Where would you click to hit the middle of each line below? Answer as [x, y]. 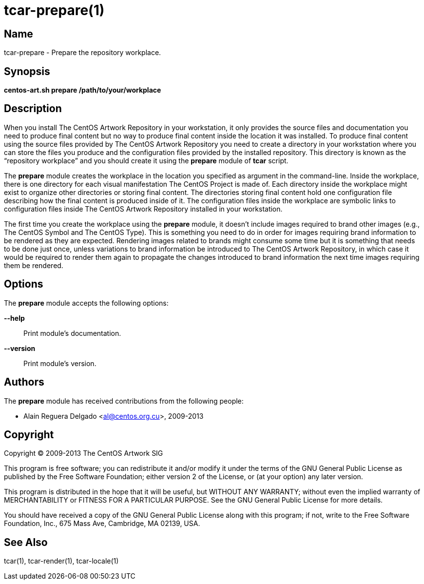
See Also [26, 542]
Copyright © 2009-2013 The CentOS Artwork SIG [84, 453]
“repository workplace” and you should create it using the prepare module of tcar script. [146, 160]
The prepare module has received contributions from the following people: [124, 401]
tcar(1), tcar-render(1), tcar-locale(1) [61, 561]
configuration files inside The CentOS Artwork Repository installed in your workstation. [143, 209]
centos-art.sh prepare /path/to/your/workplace [83, 90]
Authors [24, 382]
